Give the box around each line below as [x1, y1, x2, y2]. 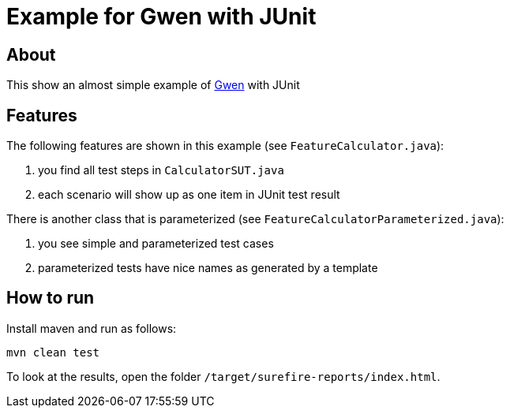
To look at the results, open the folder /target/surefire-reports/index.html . [6, 369, 441, 383]
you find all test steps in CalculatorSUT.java [38, 163, 284, 177]
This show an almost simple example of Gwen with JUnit [6, 78, 300, 92]
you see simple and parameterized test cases [38, 237, 274, 251]
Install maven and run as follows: [6, 321, 177, 335]
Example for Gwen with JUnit [6, 3, 317, 30]
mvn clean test [6, 345, 100, 359]
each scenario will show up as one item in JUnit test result [38, 188, 340, 202]
